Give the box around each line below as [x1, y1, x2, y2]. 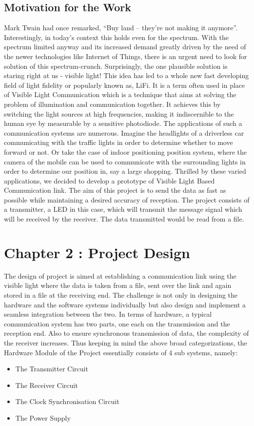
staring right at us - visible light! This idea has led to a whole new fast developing [4, 70, 249, 81]
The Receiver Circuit [15, 380, 78, 390]
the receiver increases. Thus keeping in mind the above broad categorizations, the [4, 337, 247, 347]
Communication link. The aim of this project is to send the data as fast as [4, 185, 226, 195]
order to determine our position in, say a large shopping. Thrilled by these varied [4, 166, 246, 176]
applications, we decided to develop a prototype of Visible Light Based [4, 175, 215, 185]
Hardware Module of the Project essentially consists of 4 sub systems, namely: [4, 347, 238, 357]
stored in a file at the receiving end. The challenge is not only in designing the [4, 289, 238, 300]
